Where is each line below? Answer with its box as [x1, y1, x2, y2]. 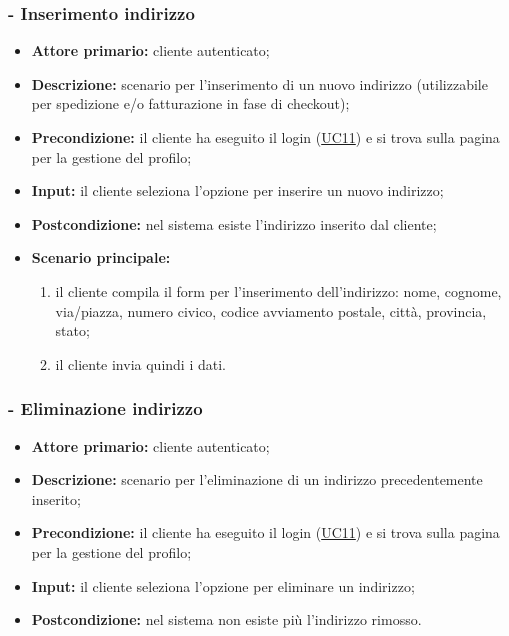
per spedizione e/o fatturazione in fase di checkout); [31, 93, 350, 114]
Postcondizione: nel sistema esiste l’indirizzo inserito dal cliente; [31, 213, 437, 234]
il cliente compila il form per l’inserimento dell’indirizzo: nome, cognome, [55, 280, 502, 301]
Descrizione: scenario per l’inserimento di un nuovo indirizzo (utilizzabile [31, 73, 488, 94]
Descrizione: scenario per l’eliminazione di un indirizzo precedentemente [31, 469, 483, 490]
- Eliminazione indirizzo [8, 396, 203, 421]
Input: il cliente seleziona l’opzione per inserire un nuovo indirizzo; [31, 180, 444, 201]
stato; [55, 320, 90, 341]
